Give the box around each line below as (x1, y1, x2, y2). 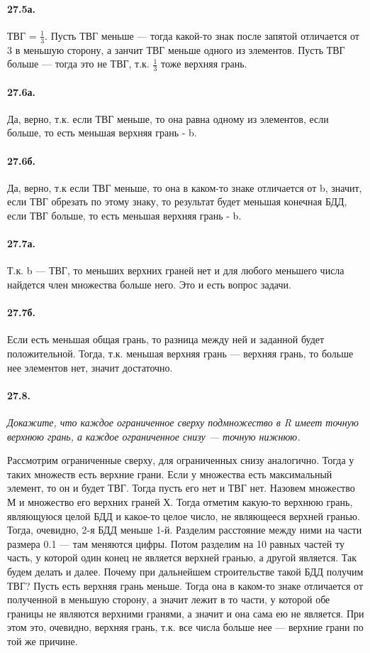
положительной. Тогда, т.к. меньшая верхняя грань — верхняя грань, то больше (7, 345, 354, 360)
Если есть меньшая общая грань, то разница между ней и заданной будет (7, 332, 325, 347)
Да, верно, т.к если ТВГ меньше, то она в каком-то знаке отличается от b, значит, (7, 180, 362, 195)
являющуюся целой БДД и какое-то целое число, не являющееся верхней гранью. (7, 508, 360, 523)
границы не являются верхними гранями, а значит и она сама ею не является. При (7, 605, 364, 620)
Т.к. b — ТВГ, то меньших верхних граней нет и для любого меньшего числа (7, 263, 344, 278)
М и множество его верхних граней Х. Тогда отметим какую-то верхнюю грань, (7, 494, 353, 509)
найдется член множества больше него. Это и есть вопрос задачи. (7, 277, 291, 291)
